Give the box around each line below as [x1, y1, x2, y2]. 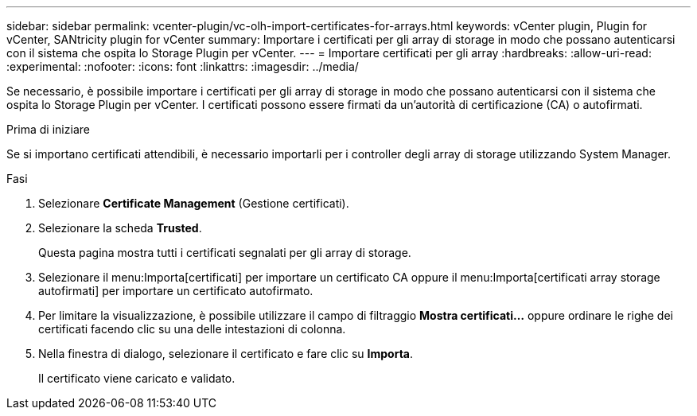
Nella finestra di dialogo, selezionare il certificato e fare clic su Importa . [38, 347, 414, 360]
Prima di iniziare [6, 122, 90, 136]
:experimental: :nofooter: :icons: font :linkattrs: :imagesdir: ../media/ [6, 60, 359, 73]
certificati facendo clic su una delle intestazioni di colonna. [38, 322, 346, 336]
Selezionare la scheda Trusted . [38, 221, 202, 235]
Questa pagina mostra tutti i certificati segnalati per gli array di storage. [38, 246, 411, 259]
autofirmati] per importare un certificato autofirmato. [38, 284, 313, 297]
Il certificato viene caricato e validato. [38, 371, 236, 385]
